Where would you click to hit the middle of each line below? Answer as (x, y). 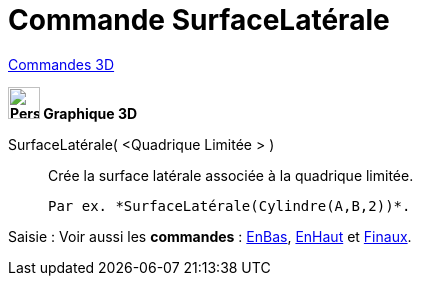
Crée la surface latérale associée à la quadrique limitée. (231, 175)
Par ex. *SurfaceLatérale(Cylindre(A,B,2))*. (229, 205)
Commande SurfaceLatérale (199, 20)
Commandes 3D (61, 64)
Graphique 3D (90, 113)
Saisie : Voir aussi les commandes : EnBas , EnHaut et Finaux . (210, 236)
